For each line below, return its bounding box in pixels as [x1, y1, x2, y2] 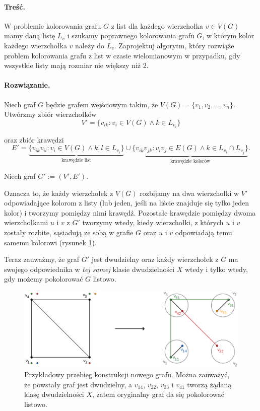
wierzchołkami [4, 217, 48, 228]
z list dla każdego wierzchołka [111, 20, 204, 31]
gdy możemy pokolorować [4, 273, 83, 284]
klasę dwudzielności [24, 389, 84, 399]
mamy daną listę [4, 30, 55, 41]
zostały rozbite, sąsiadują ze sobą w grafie [4, 227, 134, 237]
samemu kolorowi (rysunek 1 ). [4, 237, 97, 247]
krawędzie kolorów [170, 159, 211, 164]
